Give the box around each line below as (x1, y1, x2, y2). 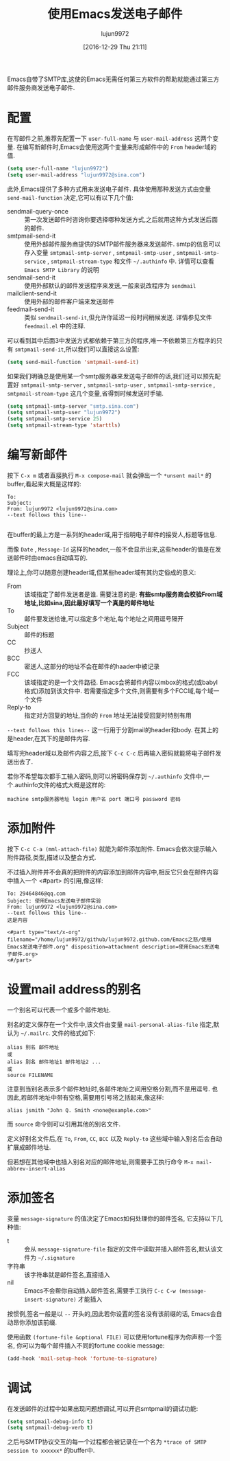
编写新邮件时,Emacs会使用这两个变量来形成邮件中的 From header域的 (22, 142, 217, 151)
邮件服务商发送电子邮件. (7, 83, 75, 91)
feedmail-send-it (7, 305, 55, 313)
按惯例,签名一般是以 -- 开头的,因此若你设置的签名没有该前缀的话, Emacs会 (7, 1309, 217, 1317)
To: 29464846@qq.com (7, 890, 66, 897)
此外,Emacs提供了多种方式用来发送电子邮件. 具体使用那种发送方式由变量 (7, 185, 211, 193)
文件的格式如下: (51, 1028, 96, 1037)
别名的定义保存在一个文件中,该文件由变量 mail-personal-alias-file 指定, (7, 1020, 214, 1028)
